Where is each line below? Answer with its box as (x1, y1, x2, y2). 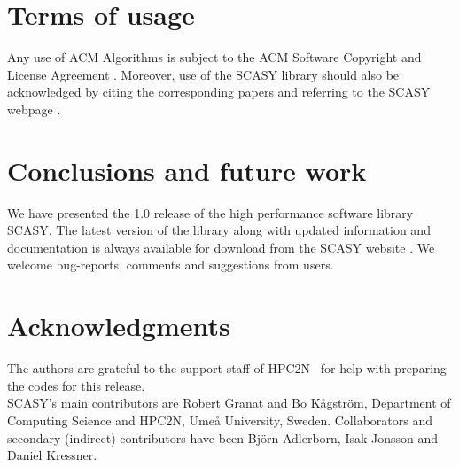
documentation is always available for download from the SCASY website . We (7, 237, 435, 256)
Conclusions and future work (7, 152, 367, 188)
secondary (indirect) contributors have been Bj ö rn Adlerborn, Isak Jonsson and (7, 428, 439, 447)
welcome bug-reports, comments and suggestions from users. (7, 255, 334, 274)
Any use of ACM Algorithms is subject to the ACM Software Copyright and (7, 48, 422, 66)
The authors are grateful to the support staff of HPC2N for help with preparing (7, 359, 447, 377)
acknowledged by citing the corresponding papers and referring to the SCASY (7, 82, 431, 101)
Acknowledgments (7, 307, 230, 344)
